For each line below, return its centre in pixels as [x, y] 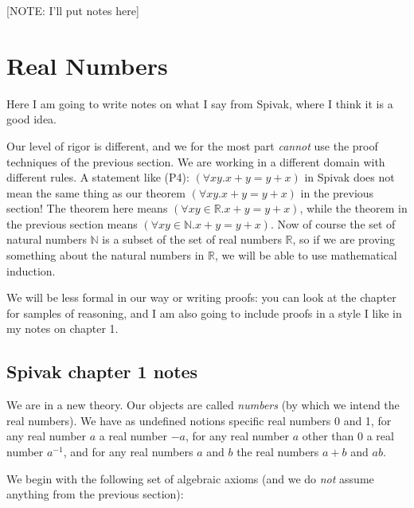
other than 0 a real [348, 436]
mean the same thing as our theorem [96, 192]
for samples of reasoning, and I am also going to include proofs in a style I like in [204, 313]
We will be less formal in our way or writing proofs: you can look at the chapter [201, 297]
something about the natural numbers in [105, 255]
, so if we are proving [344, 239]
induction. [31, 270]
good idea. [32, 119]
